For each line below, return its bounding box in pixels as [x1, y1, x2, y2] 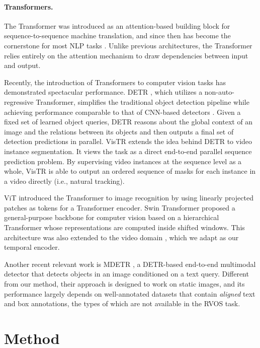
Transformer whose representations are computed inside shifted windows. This [4, 222, 245, 233]
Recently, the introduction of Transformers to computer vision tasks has [4, 77, 226, 87]
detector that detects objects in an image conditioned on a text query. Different [4, 268, 249, 279]
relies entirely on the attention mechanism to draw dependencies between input [4, 50, 248, 60]
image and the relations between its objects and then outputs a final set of [4, 126, 234, 136]
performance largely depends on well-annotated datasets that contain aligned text [4, 288, 255, 299]
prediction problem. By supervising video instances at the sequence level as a [4, 156, 242, 166]
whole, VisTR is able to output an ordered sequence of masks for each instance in [4, 166, 256, 176]
